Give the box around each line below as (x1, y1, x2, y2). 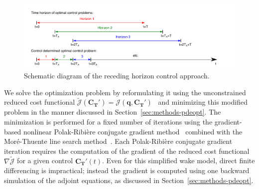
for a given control (17, 155, 73, 166)
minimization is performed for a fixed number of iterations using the (4, 117, 213, 127)
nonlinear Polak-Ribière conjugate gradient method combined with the (23, 126, 243, 136)
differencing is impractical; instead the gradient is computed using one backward (4, 165, 250, 176)
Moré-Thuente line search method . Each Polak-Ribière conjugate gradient (4, 136, 233, 146)
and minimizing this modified (158, 97, 248, 107)
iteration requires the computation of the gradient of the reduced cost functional (4, 145, 250, 156)
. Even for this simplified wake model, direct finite (102, 155, 255, 166)
